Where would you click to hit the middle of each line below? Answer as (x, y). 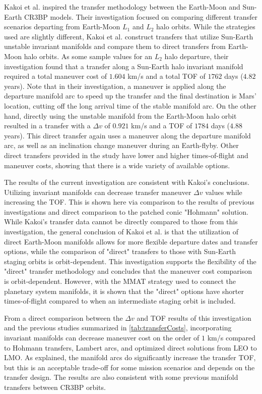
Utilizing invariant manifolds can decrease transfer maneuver (98, 192)
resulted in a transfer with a (47, 126)
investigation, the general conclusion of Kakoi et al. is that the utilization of (121, 232)
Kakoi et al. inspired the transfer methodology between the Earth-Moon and (122, 7)
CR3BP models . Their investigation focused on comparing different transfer (141, 16)
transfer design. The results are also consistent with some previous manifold (121, 377)
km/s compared (232, 337)
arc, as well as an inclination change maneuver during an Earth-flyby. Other (121, 145)
